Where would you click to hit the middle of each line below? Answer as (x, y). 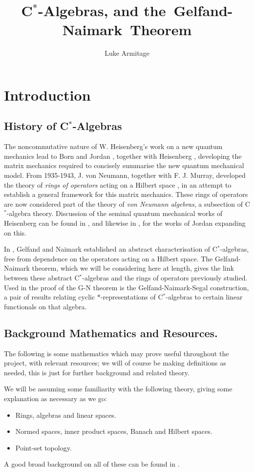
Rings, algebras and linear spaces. (66, 415)
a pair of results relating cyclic (50, 297)
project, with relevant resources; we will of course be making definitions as (115, 363)
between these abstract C (42, 278)
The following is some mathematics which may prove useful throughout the (116, 353)
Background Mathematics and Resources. (111, 333)
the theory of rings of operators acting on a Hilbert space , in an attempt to (118, 184)
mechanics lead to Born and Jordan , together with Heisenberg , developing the (123, 156)
